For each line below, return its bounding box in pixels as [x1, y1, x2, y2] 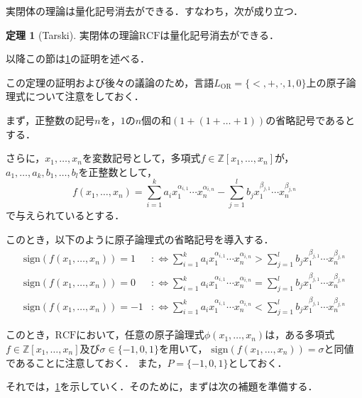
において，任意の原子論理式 [76, 327, 204, 342]
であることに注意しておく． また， [6, 355, 168, 370]
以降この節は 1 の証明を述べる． [6, 51, 150, 66]
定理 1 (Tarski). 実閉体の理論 [6, 27, 139, 42]
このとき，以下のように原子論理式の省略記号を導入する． [6, 232, 274, 247]
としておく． [228, 355, 287, 370]
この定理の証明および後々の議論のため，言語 [6, 74, 214, 89]
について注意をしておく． [25, 89, 144, 104]
